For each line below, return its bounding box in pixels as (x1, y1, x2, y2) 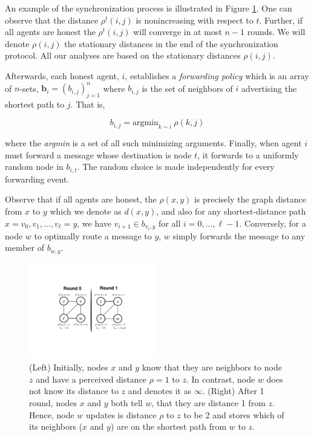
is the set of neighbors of (142, 82, 233, 94)
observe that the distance (5, 13, 99, 26)
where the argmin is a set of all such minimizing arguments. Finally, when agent (5, 137, 302, 149)
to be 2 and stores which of (183, 408, 284, 421)
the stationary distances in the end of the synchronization (64, 37, 278, 50)
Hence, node (29, 408, 74, 421)
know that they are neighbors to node (142, 361, 282, 374)
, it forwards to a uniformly (197, 148, 299, 161)
